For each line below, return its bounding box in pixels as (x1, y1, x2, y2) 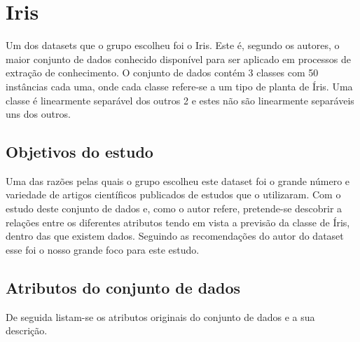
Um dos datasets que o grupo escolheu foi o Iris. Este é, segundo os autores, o (6, 38, 340, 53)
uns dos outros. (6, 107, 71, 121)
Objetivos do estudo (6, 141, 153, 163)
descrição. (6, 323, 48, 338)
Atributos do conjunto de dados (6, 276, 241, 298)
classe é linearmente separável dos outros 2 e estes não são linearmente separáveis (6, 93, 354, 107)
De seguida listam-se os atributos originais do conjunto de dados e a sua (6, 309, 315, 324)
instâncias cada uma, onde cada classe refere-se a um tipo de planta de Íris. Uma (6, 78, 353, 93)
